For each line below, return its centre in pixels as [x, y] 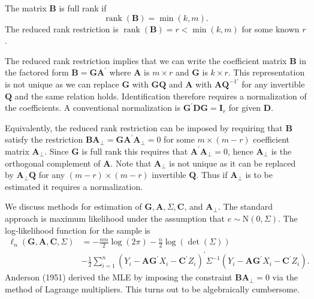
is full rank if [83, 8]
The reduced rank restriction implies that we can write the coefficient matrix [146, 60]
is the [281, 151]
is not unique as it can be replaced [233, 163]
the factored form [37, 72]
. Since [57, 151]
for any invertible [273, 84]
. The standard [245, 206]
